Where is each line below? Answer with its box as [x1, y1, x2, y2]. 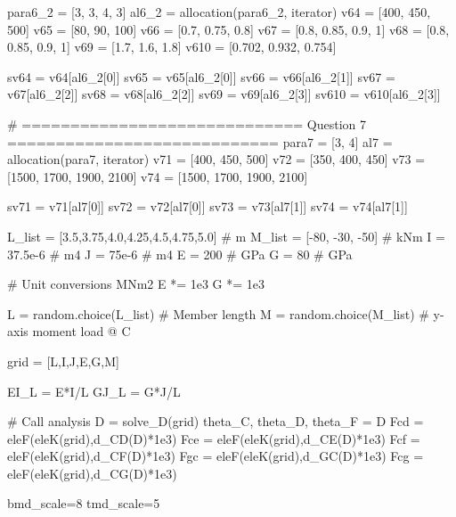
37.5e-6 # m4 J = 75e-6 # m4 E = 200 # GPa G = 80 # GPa [7, 244, 353, 263]
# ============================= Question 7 [7, 114, 367, 133]
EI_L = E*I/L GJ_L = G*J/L [7, 382, 181, 400]
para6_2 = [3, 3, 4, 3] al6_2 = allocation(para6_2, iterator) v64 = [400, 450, [7, 3, 431, 21]
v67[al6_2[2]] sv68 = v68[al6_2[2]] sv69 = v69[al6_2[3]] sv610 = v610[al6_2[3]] [7, 85, 441, 103]
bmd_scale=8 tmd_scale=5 [7, 494, 160, 513]
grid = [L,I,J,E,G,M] [7, 351, 119, 370]
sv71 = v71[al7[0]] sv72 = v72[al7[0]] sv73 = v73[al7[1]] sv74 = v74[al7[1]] [7, 197, 408, 216]
